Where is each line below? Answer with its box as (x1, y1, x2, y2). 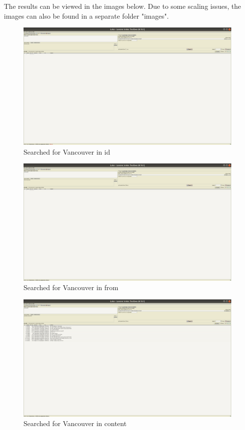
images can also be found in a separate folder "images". (4, 10, 169, 21)
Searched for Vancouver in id (24, 146, 110, 157)
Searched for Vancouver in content (24, 418, 127, 429)
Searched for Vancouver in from (24, 282, 119, 293)
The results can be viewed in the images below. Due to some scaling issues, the (4, 1, 241, 11)
